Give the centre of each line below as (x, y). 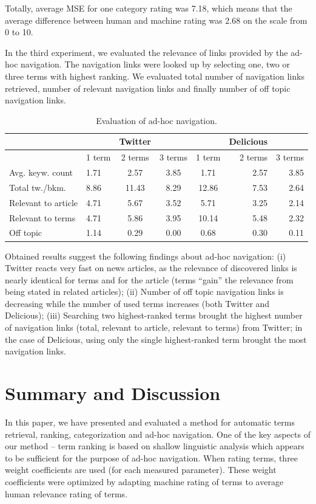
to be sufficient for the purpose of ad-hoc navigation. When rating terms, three (152, 457)
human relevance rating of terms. (66, 493)
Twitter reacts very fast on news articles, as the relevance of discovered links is (151, 268)
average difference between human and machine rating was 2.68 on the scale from (156, 20)
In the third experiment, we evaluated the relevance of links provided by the (146, 52)
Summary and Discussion (113, 393)
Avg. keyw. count (41, 172)
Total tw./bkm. (38, 187)
